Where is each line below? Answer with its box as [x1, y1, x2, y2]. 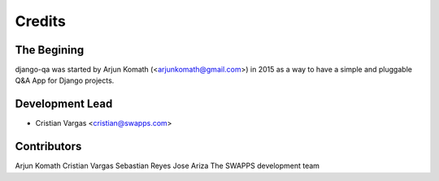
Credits [15, 12, 67, 30]
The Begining [15, 43, 85, 57]
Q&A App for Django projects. [15, 75, 115, 85]
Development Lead [15, 97, 113, 111]
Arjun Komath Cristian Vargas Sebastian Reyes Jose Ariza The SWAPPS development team [15, 161, 320, 170]
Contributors [15, 140, 82, 153]
